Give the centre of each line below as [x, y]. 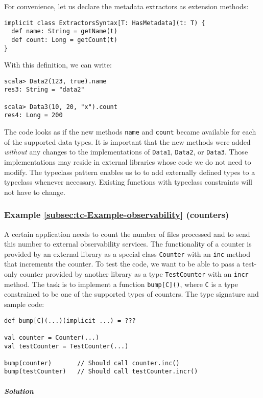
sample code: [24, 304]
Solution [19, 391]
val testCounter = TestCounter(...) [66, 346]
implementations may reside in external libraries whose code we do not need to [128, 162]
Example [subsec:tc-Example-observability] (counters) [117, 215]
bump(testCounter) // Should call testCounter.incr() [101, 372]
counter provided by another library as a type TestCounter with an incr [134, 274]
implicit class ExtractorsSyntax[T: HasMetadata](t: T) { [105, 23]
